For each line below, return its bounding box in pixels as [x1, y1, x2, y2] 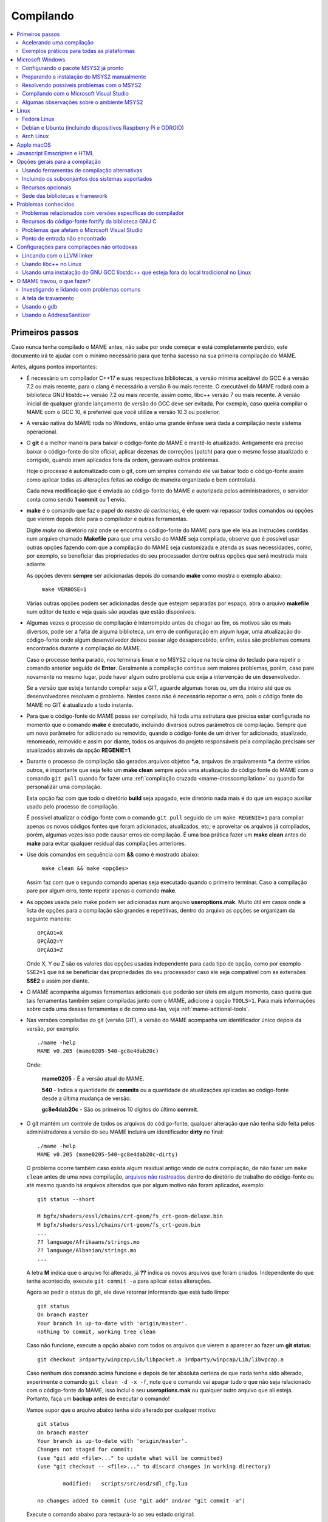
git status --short [37, 1196, 95, 1202]
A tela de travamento [22, 294, 74, 301]
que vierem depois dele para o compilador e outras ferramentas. [26, 515, 188, 523]
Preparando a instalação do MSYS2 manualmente [22, 73, 146, 80]
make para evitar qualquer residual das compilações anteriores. [26, 840, 186, 847]
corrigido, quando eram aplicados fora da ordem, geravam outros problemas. [26, 457, 220, 464]
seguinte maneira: [26, 915, 72, 922]
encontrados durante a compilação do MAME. [26, 645, 142, 652]
